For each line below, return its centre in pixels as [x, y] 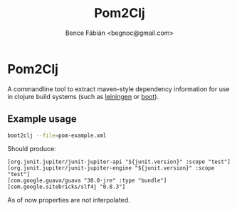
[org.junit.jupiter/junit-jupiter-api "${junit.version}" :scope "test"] [119, 162]
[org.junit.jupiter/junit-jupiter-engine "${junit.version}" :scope [111, 168]
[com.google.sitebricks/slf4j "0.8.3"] [67, 187]
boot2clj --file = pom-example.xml [57, 135]
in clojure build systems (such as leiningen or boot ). [83, 96]
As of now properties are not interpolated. [69, 200]
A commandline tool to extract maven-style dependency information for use [118, 89]
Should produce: [32, 149]
